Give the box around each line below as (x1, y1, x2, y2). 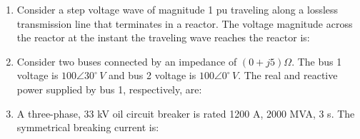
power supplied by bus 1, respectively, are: (16, 81, 202, 96)
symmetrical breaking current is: (16, 120, 159, 135)
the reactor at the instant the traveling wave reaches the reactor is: (16, 30, 310, 45)
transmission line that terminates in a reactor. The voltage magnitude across (16, 16, 353, 31)
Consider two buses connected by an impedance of (16, 53, 237, 68)
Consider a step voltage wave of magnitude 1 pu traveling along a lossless (16, 2, 339, 16)
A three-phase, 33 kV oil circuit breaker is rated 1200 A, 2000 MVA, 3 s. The (16, 105, 355, 120)
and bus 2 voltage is (108, 68, 196, 83)
